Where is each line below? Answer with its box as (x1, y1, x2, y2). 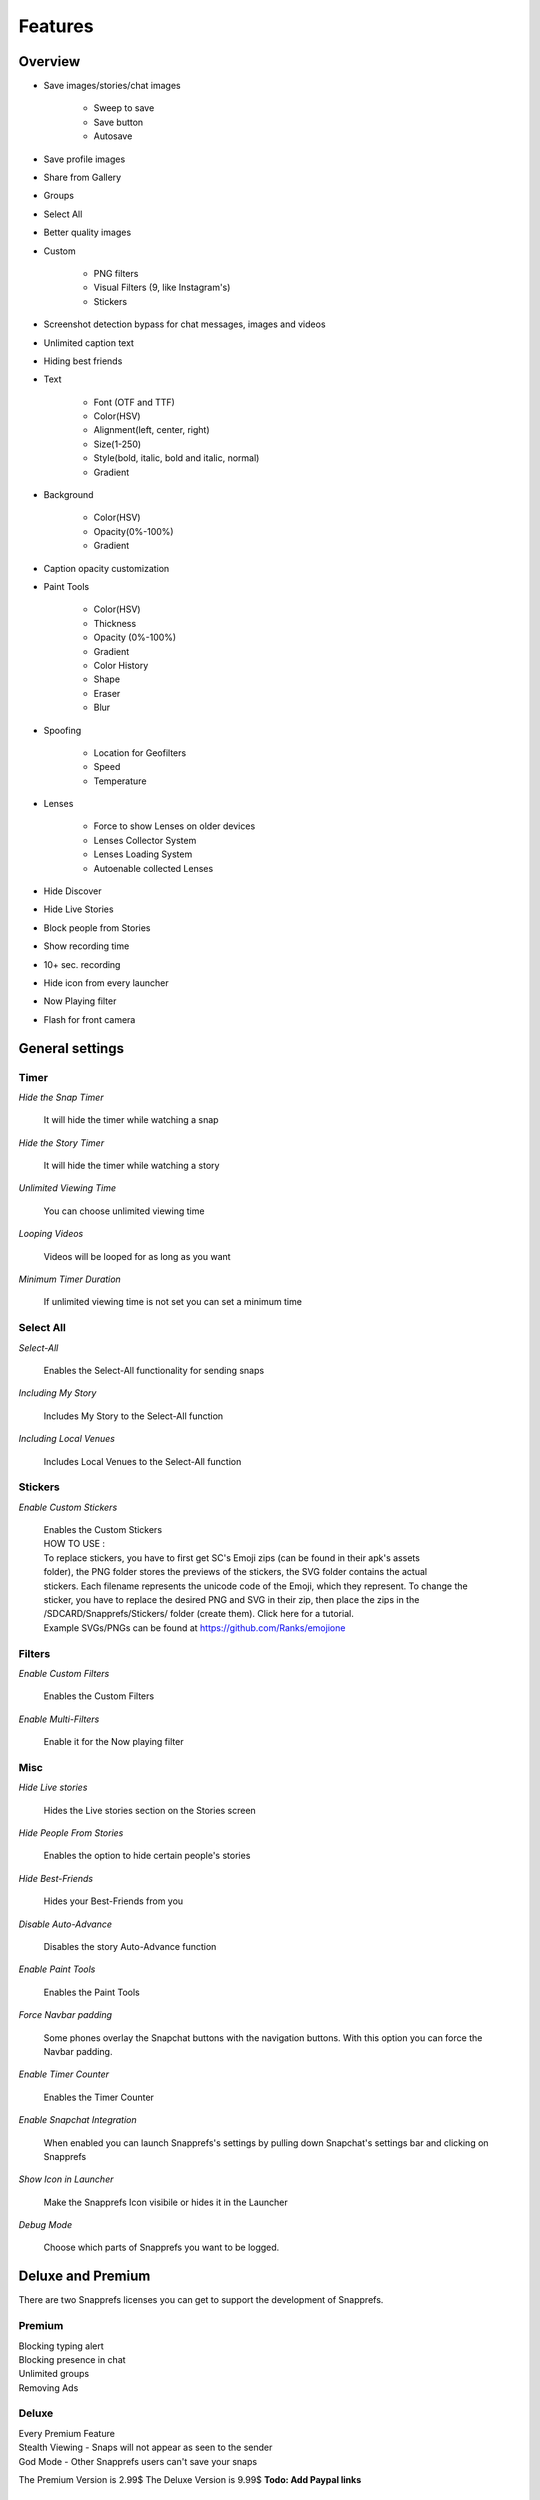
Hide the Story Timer (18, 1136, 105, 1149)
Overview (18, 53, 81, 70)
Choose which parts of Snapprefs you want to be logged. (43, 2241, 280, 2254)
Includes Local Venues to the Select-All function (43, 1455, 242, 1467)
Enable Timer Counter (18, 2068, 110, 2080)
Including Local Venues (18, 1433, 115, 1445)
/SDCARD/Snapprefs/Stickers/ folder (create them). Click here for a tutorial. (43, 1608, 354, 1620)
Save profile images (43, 153, 126, 165)
